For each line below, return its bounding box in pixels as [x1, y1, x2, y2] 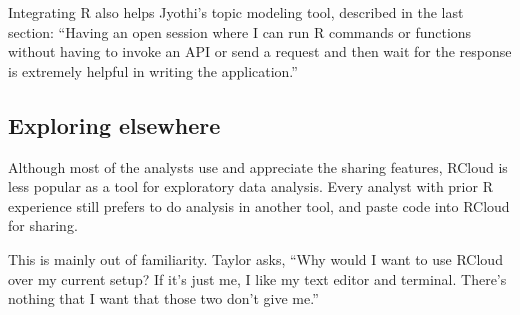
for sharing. [8, 215, 78, 236]
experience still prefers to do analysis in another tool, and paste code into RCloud [8, 195, 510, 216]
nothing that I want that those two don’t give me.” [8, 288, 319, 309]
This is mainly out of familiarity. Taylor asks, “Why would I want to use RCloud [8, 248, 503, 269]
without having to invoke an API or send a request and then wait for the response [8, 41, 512, 62]
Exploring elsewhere [8, 109, 221, 140]
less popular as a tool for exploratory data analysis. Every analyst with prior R [8, 176, 493, 197]
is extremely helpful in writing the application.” [8, 60, 298, 81]
